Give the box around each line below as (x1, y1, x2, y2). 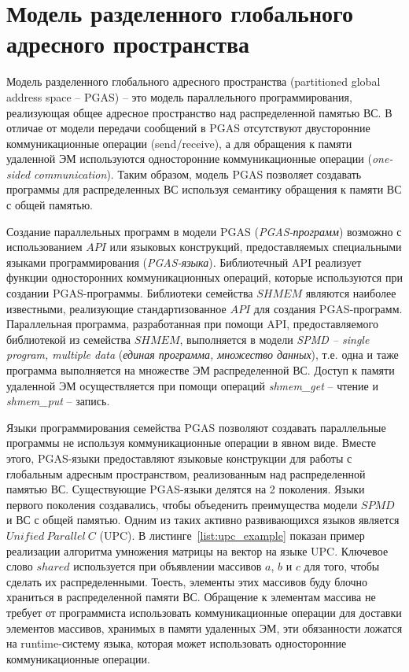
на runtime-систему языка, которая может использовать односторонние (6, 635, 347, 652)
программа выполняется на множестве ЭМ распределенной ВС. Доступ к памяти (6, 362, 395, 378)
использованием (6, 238, 83, 255)
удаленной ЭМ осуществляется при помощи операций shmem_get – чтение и (6, 377, 378, 393)
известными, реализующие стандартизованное (6, 300, 227, 316)
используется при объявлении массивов (73, 558, 262, 574)
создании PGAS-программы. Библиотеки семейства (6, 285, 253, 301)
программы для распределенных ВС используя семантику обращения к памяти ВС (6, 181, 402, 198)
